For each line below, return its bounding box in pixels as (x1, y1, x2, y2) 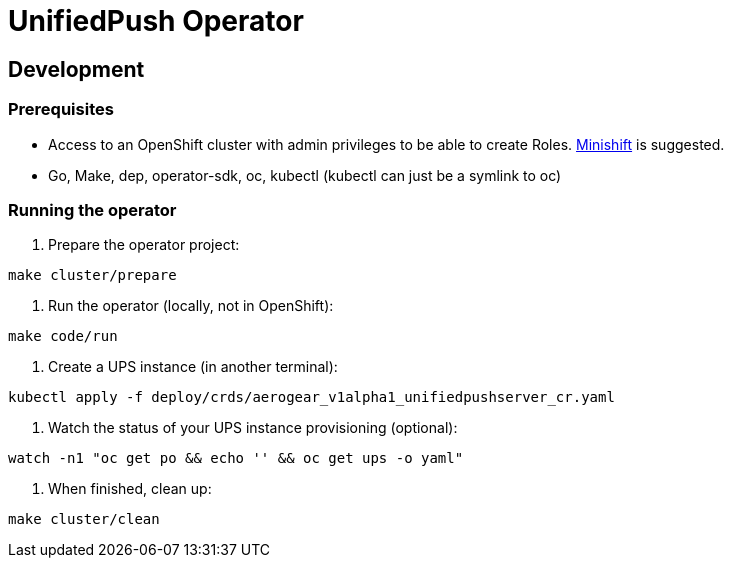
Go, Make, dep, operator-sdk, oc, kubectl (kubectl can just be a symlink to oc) (48, 166, 562, 184)
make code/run (8, 328, 118, 345)
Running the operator (8, 199, 177, 220)
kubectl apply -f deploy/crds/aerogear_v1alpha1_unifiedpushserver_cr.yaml (8, 389, 615, 406)
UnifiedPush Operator (8, 4, 304, 38)
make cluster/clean (8, 511, 160, 528)
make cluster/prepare (8, 267, 177, 284)
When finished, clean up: (48, 480, 212, 498)
